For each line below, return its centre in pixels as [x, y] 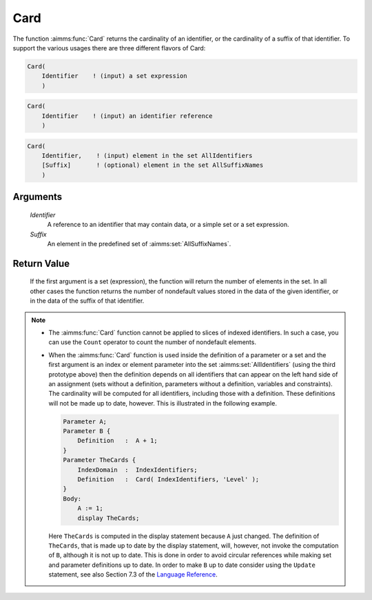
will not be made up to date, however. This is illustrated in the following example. [163, 403]
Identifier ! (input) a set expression [114, 76]
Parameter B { [87, 431]
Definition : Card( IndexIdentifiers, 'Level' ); [168, 480]
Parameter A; [85, 421]
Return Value [41, 263]
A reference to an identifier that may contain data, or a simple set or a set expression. [168, 225]
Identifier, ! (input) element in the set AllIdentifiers [147, 156]
